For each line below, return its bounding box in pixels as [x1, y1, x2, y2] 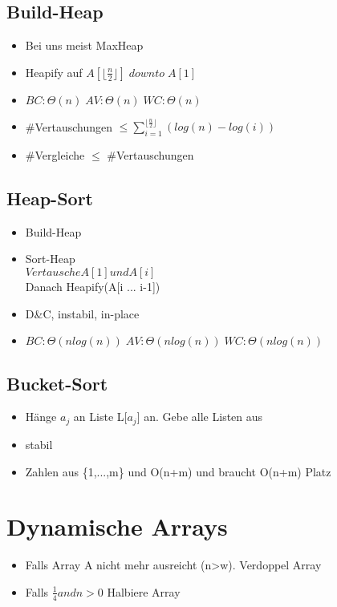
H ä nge [25, 408, 57, 425]
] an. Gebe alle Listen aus [136, 408, 263, 425]
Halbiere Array [107, 583, 181, 600]
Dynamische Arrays [6, 510, 228, 543]
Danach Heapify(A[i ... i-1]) [25, 278, 160, 295]
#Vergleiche [25, 147, 85, 164]
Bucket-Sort [6, 370, 108, 395]
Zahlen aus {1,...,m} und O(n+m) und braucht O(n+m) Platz [25, 463, 331, 480]
